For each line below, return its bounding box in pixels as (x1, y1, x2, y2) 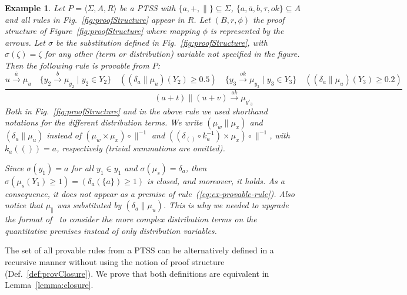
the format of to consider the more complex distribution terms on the (5, 213, 257, 225)
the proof (253, 13, 285, 25)
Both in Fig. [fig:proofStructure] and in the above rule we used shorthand (5, 104, 268, 117)
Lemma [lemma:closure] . (5, 279, 94, 291)
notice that (5, 199, 43, 211)
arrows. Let (5, 36, 45, 48)
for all (71, 161, 94, 174)
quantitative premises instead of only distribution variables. (5, 224, 217, 236)
